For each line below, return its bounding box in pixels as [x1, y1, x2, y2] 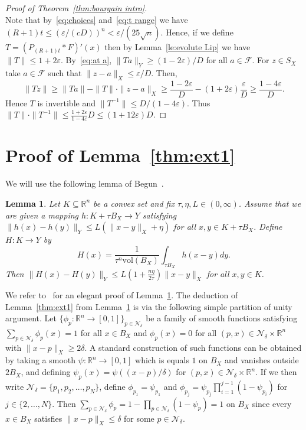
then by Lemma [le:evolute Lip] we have [104, 41, 251, 53]
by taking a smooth [5, 354, 76, 366]
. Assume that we [238, 197, 301, 209]
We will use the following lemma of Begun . [5, 177, 164, 190]
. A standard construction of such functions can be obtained [84, 341, 302, 353]
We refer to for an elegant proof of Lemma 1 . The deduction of [5, 288, 238, 301]
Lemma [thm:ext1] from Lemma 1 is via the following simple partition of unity [5, 300, 292, 312]
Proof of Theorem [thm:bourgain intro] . [5, 2, 147, 14]
